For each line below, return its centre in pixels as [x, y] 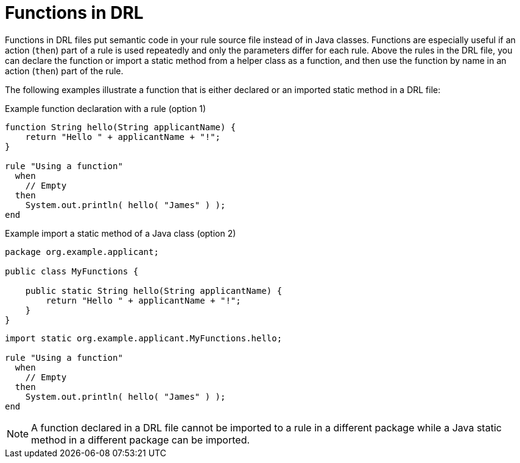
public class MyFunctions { [72, 271]
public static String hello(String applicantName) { [154, 291]
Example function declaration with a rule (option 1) [106, 108]
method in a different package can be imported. [141, 440]
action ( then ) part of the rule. [64, 71]
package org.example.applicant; [82, 252]
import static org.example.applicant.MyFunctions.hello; [144, 338]
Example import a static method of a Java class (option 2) [121, 233]
